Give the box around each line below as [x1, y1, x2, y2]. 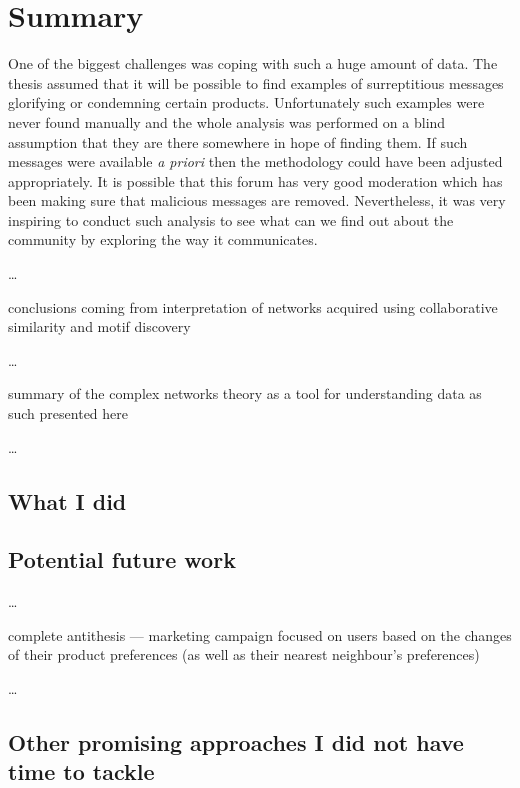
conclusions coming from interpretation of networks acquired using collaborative [8, 296, 498, 317]
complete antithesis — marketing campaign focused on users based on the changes [8, 624, 512, 645]
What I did [8, 485, 127, 516]
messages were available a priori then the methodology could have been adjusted [8, 151, 503, 172]
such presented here [8, 403, 128, 424]
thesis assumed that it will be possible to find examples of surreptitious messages [8, 72, 504, 93]
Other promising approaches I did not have [8, 726, 464, 757]
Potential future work [8, 544, 236, 575]
